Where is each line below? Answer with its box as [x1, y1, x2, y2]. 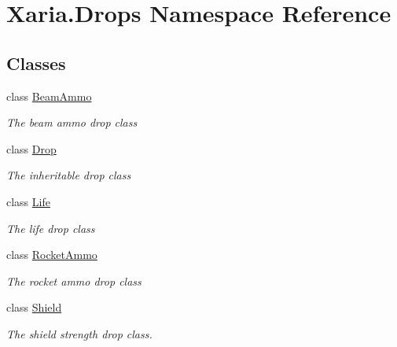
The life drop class [6, 220, 95, 236]
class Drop [6, 140, 57, 157]
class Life [6, 193, 50, 209]
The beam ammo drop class [6, 114, 138, 131]
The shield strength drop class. [6, 325, 153, 341]
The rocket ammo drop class [6, 272, 142, 289]
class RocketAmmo [6, 246, 97, 263]
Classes [6, 50, 66, 75]
